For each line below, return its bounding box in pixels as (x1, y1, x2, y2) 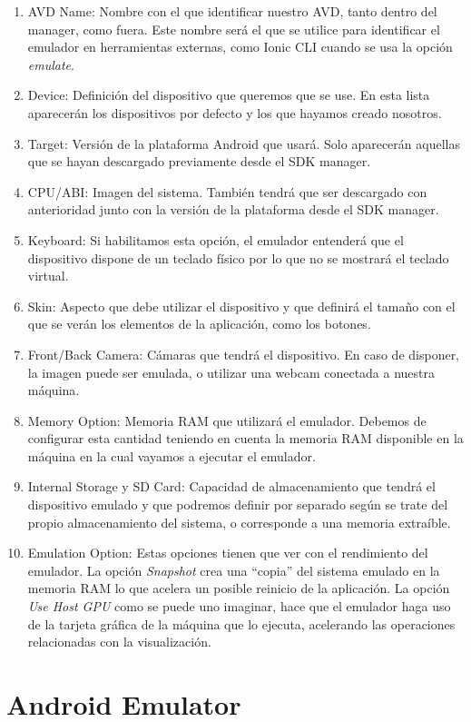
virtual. (27, 266, 69, 285)
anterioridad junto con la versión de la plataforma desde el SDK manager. (27, 200, 439, 219)
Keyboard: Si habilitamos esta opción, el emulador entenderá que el (27, 230, 404, 249)
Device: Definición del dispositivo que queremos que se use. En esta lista (27, 85, 430, 104)
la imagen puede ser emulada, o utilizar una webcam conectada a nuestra (27, 362, 436, 381)
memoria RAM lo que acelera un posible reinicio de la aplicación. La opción (27, 579, 450, 598)
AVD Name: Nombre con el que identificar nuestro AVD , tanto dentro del (27, 2, 437, 20)
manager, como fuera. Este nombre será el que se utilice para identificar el (27, 19, 440, 38)
